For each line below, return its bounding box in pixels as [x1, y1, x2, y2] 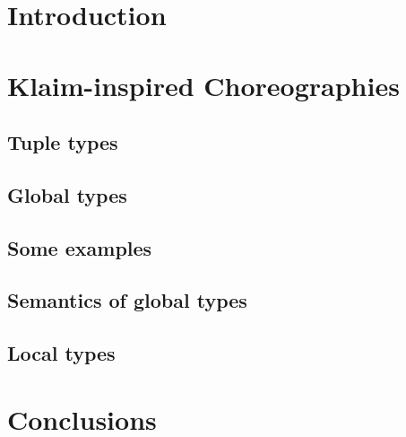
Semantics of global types [7, 286, 247, 314]
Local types [7, 339, 116, 367]
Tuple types [7, 128, 118, 156]
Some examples [7, 233, 152, 261]
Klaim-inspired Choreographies [7, 66, 400, 103]
